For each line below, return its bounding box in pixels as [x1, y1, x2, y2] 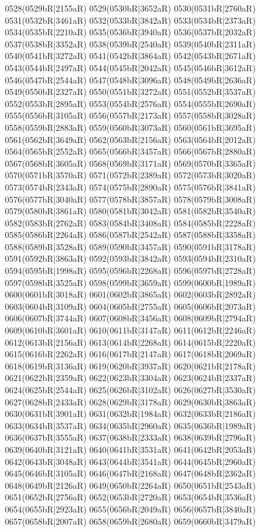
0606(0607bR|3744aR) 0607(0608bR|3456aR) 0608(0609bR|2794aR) [5, 312, 256, 324]
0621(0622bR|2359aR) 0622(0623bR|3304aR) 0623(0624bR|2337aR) [5, 371, 256, 384]
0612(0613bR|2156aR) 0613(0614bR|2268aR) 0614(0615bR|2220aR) [5, 335, 256, 348]
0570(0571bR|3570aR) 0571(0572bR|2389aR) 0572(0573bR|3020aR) [5, 169, 256, 181]
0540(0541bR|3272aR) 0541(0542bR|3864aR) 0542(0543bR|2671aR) [5, 49, 256, 62]
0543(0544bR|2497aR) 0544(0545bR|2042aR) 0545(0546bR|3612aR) [5, 61, 256, 74]
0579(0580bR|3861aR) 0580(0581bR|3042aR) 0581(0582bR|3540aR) [5, 205, 256, 217]
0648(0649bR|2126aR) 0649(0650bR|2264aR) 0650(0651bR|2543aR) [5, 478, 256, 491]
